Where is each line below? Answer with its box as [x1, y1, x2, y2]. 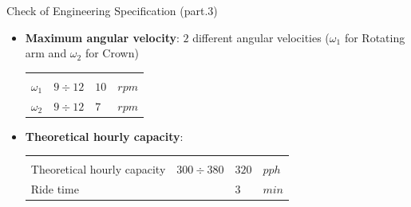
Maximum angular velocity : [25, 29, 180, 45]
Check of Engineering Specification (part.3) [6, 2, 218, 18]
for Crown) [85, 45, 139, 61]
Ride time [30, 181, 79, 197]
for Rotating [344, 29, 405, 45]
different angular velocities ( [192, 29, 330, 45]
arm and [25, 45, 67, 61]
